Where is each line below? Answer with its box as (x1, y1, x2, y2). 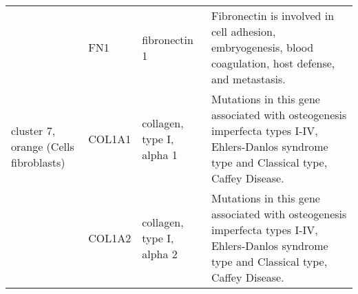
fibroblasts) (11, 154, 65, 170)
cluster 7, (11, 123, 56, 138)
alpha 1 (142, 146, 178, 162)
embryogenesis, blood (211, 39, 314, 55)
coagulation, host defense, (211, 55, 335, 71)
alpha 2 (142, 245, 178, 262)
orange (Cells (11, 138, 74, 154)
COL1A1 (88, 130, 131, 147)
